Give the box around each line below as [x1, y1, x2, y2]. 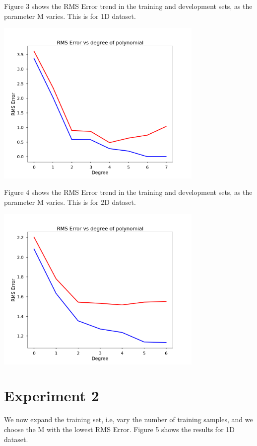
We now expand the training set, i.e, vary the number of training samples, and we [4, 414, 253, 425]
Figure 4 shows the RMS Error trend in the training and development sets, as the [4, 187, 253, 197]
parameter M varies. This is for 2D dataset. [4, 196, 136, 207]
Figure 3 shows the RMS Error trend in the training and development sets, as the [4, 1, 253, 11]
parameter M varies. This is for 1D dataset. [4, 10, 136, 21]
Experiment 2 [4, 385, 99, 406]
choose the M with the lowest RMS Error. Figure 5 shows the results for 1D [4, 424, 235, 434]
